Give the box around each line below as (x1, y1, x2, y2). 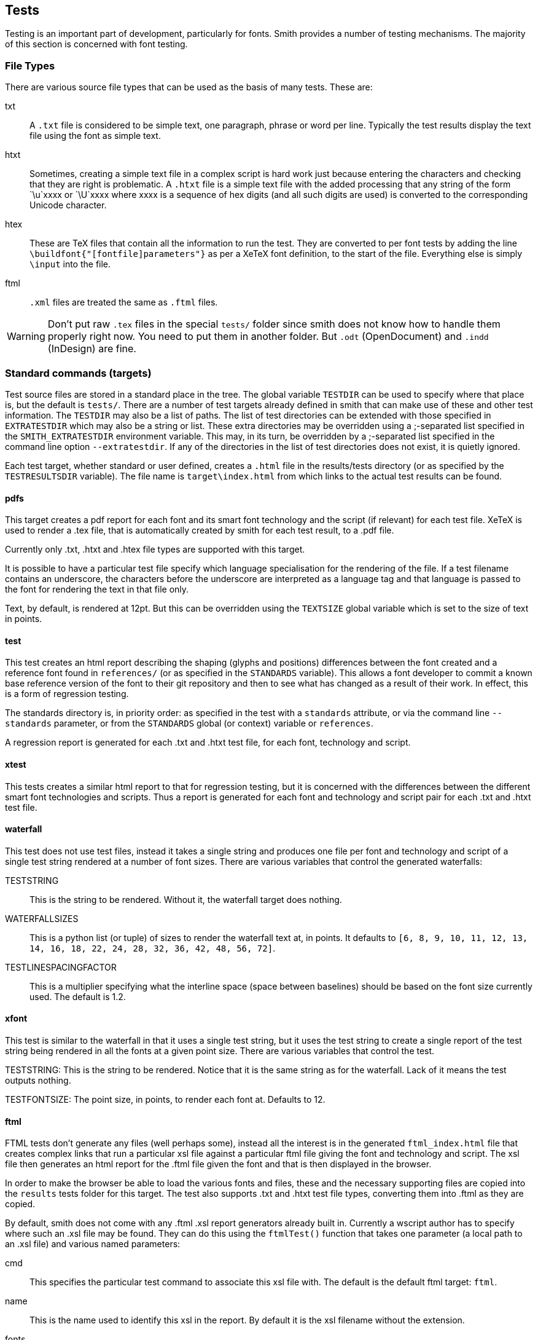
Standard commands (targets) (5, 366, 152, 379)
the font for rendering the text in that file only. (5, 584, 189, 595)
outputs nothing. (5, 1075, 71, 1086)
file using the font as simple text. (29, 130, 161, 141)
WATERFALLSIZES (5, 913, 79, 924)
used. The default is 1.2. (29, 991, 126, 1002)
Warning (7, 330, 45, 343)
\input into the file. (29, 259, 111, 270)
